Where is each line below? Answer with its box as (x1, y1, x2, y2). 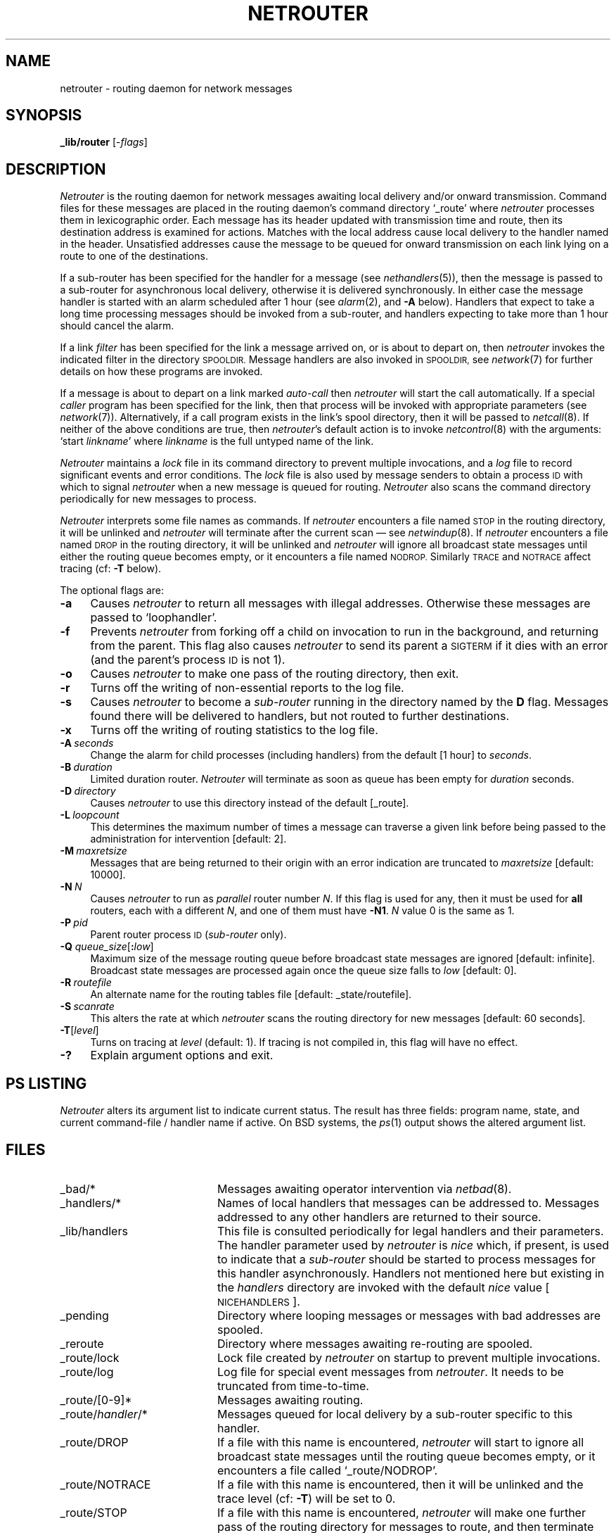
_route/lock (60, 1350, 120, 1365)
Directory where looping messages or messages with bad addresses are (217, 1308, 601, 1323)
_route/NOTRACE (60, 1477, 151, 1491)
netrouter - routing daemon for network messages (60, 82, 293, 94)
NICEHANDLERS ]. (217, 1294, 300, 1308)
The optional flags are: (60, 584, 165, 597)
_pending (60, 1308, 109, 1323)
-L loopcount (60, 809, 120, 821)
